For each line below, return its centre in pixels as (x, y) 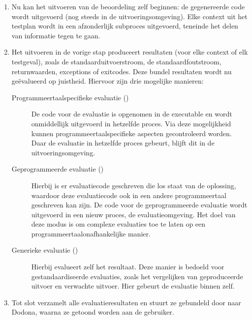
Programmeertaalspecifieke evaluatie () (70, 97)
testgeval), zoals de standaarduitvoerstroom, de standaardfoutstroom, (116, 61)
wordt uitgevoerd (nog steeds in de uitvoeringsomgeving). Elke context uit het (129, 16)
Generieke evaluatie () (45, 250)
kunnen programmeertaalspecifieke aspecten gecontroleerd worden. (131, 133)
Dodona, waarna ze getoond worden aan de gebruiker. (93, 312)
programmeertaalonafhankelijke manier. (91, 233)
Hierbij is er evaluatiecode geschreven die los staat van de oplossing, (134, 185)
